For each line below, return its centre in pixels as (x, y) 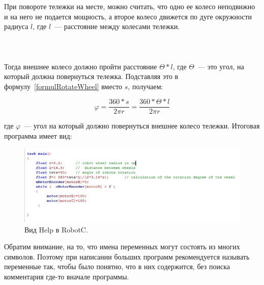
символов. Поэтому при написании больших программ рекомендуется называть (127, 256)
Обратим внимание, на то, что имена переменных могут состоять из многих (122, 247)
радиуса (16, 26)
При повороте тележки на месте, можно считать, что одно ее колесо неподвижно (130, 6)
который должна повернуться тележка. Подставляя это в (91, 76)
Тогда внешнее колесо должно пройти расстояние (81, 66)
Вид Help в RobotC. (56, 229)
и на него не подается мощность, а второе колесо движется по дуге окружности (128, 16)
